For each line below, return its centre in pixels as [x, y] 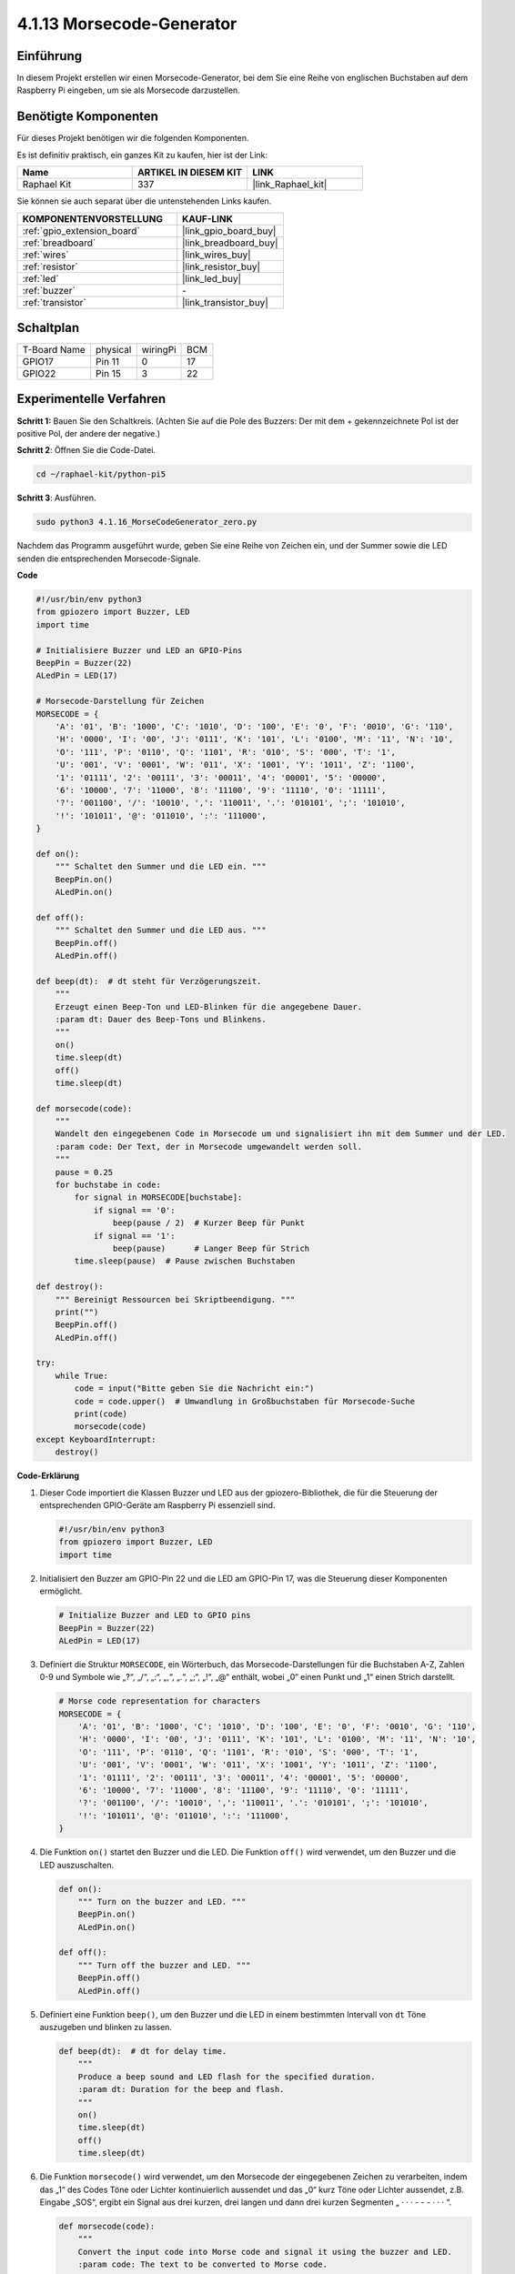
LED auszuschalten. [76, 1865]
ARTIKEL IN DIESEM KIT [190, 173]
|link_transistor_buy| [225, 302]
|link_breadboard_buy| [230, 243]
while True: [82, 1375]
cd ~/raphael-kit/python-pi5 [101, 474]
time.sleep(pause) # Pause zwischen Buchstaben [185, 1261]
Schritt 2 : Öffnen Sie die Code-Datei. [86, 450]
